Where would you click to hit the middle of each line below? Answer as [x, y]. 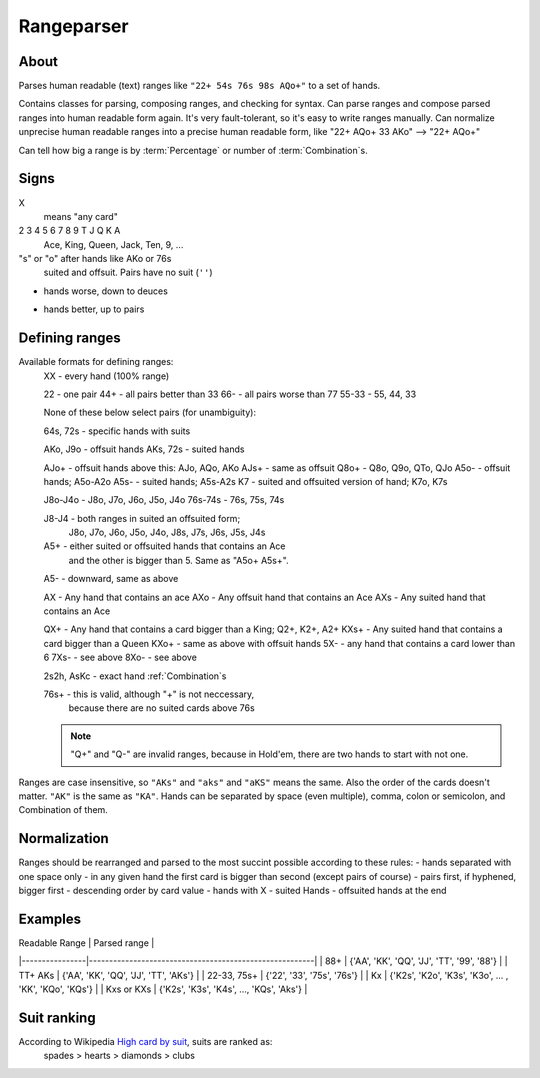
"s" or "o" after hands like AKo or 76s [95, 259]
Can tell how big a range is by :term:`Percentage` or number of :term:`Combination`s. [193, 150]
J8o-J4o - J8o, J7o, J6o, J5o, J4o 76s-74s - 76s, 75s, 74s [164, 500]
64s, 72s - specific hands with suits [117, 431]
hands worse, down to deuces [106, 291]
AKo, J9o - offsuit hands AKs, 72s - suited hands [144, 449]
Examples [50, 918]
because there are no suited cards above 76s [161, 708]
